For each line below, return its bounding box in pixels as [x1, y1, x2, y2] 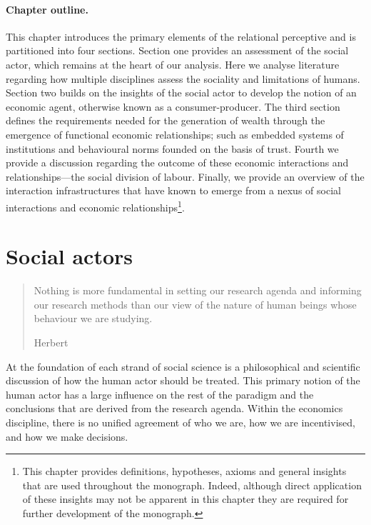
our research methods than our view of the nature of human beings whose [34, 296, 357, 311]
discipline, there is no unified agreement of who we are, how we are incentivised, [6, 415, 355, 430]
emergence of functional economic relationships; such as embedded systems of [6, 126, 344, 141]
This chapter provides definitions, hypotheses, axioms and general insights [22, 464, 347, 479]
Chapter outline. [6, 1, 88, 16]
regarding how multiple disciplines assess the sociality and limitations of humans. [6, 71, 360, 86]
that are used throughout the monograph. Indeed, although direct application [22, 477, 362, 492]
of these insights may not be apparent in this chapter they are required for [22, 491, 349, 506]
